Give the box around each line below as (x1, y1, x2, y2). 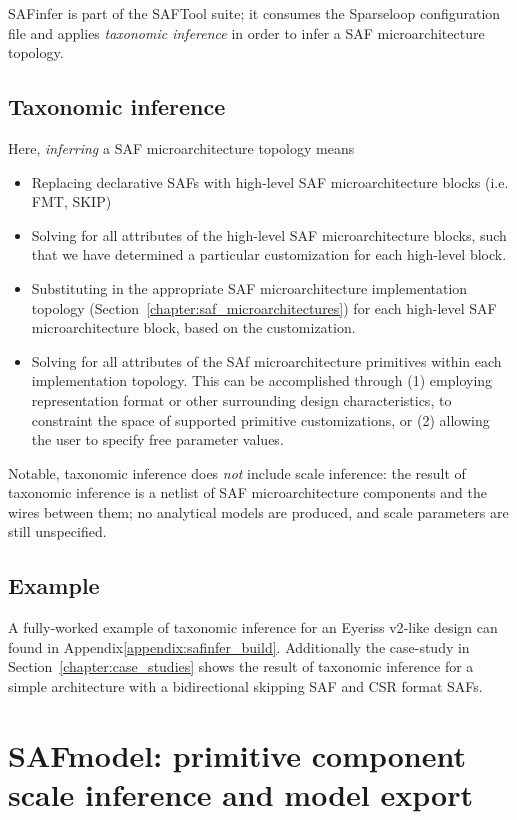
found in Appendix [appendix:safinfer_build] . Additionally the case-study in (8, 636, 470, 657)
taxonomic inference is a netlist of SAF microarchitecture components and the (8, 482, 487, 503)
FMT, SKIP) (31, 191, 112, 212)
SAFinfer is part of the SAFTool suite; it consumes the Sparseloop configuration (8, 3, 501, 23)
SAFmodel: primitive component (8, 734, 467, 775)
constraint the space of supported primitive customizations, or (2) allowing (31, 409, 490, 430)
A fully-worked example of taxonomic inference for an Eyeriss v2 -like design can (8, 617, 498, 638)
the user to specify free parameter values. (31, 429, 284, 450)
